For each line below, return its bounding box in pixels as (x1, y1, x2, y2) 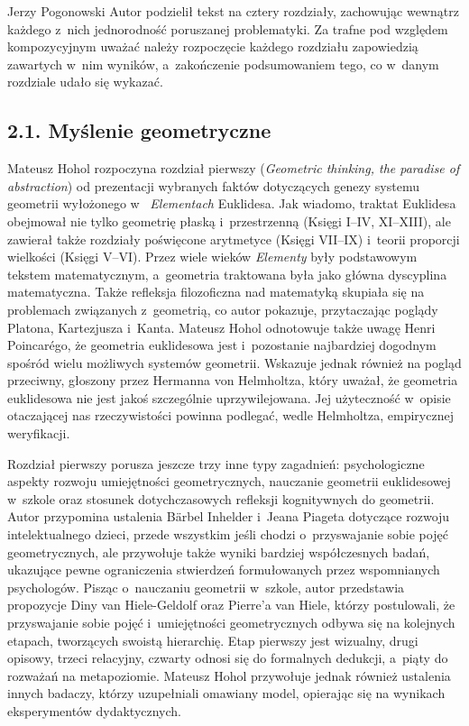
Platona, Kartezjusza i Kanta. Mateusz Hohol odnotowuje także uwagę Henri (7, 317, 436, 336)
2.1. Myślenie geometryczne (7, 116, 271, 144)
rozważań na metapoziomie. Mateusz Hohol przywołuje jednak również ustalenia (7, 666, 451, 685)
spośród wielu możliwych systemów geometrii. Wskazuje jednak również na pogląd (7, 353, 462, 372)
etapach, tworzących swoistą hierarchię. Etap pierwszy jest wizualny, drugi (7, 630, 418, 649)
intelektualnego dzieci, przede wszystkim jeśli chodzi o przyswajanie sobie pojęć (7, 525, 448, 544)
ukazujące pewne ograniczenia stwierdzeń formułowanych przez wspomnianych (7, 560, 440, 579)
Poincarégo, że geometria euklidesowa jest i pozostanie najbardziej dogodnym (7, 335, 437, 354)
